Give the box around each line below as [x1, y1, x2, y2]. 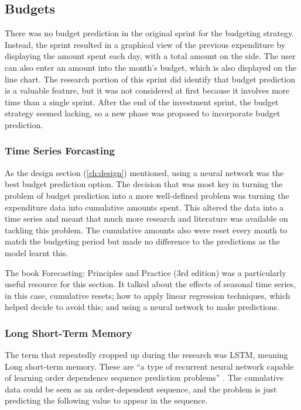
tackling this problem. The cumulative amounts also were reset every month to [5, 223, 288, 236]
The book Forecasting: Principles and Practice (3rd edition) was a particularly [5, 266, 286, 278]
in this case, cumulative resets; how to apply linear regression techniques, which [5, 289, 290, 301]
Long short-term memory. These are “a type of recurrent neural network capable [5, 360, 294, 372]
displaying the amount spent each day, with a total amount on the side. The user [5, 50, 296, 62]
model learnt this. [5, 246, 69, 259]
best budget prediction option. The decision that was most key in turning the [5, 178, 283, 190]
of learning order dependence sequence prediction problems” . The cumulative [5, 371, 283, 384]
